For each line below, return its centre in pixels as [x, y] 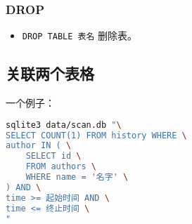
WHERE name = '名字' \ [77, 177]
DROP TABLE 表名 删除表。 [79, 35]
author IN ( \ [39, 146]
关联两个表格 [50, 73]
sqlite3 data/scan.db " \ [64, 125]
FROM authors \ [61, 167]
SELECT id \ [53, 156]
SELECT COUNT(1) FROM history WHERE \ [96, 135]
